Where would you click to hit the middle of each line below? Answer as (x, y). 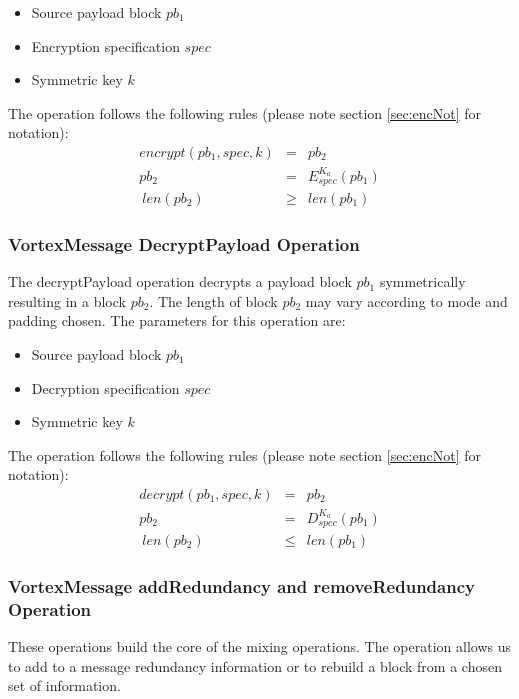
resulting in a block (67, 300)
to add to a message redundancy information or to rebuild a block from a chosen (255, 665)
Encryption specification (105, 45)
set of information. (64, 685)
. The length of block (213, 300)
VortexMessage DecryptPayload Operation (184, 243)
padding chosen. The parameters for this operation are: (177, 320)
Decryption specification (105, 387)
